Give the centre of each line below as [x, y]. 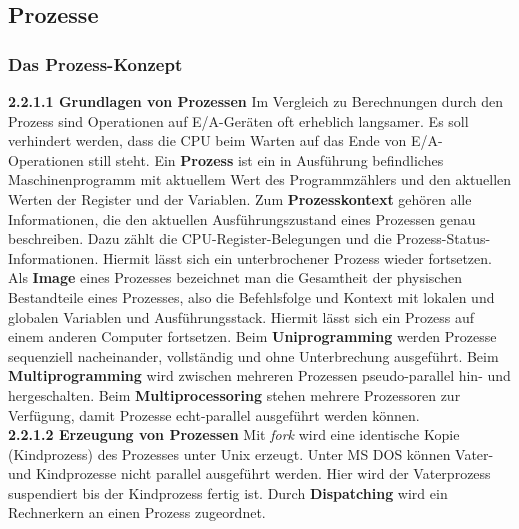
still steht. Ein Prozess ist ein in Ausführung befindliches [266, 159]
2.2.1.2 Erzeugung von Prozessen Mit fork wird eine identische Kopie [234, 434]
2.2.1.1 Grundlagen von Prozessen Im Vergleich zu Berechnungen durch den [255, 101]
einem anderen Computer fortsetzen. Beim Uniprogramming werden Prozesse [252, 336]
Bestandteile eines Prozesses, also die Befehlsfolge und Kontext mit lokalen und [251, 296]
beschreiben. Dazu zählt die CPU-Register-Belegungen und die [200, 238]
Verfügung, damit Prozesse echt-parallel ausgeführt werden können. [214, 414]
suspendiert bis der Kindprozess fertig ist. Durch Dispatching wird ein [228, 492]
